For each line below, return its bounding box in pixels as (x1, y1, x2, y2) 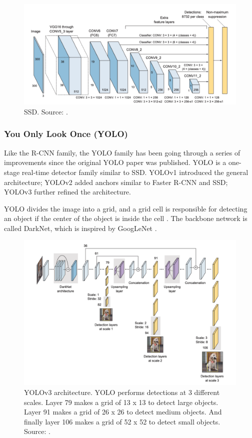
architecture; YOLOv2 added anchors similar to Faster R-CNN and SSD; (4, 176, 228, 187)
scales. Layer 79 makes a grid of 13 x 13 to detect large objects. (24, 396, 218, 407)
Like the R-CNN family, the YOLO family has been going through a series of (4, 147, 240, 157)
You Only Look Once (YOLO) (4, 127, 128, 140)
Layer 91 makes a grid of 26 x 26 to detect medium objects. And (24, 406, 222, 417)
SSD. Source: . (24, 106, 68, 116)
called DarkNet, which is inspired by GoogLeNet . (4, 222, 157, 233)
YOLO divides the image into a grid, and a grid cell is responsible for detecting (4, 203, 247, 213)
